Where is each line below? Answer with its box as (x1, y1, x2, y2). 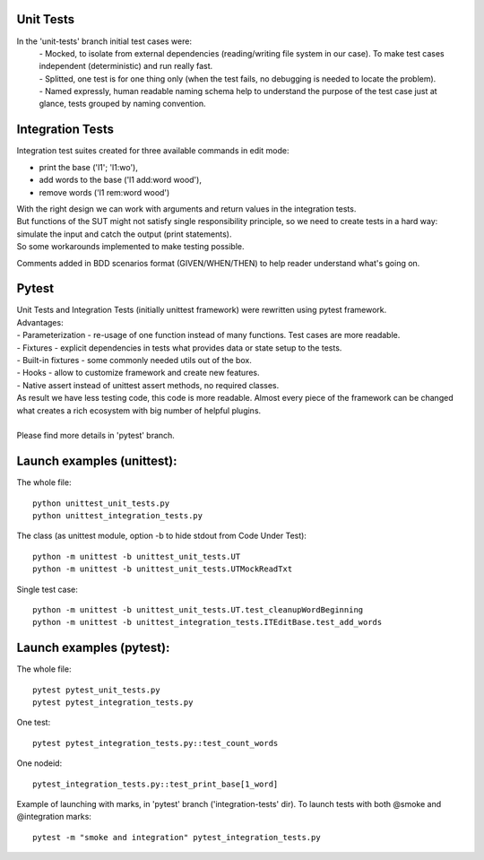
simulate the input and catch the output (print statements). (16, 229, 232, 239)
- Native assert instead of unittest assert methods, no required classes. (16, 379, 280, 390)
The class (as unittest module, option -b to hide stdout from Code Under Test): (16, 530, 307, 542)
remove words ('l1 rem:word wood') (39, 187, 170, 197)
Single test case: (16, 584, 78, 595)
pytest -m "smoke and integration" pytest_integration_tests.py (32, 832, 322, 842)
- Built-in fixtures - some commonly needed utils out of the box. (16, 354, 253, 365)
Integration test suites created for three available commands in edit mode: (16, 145, 290, 156)
